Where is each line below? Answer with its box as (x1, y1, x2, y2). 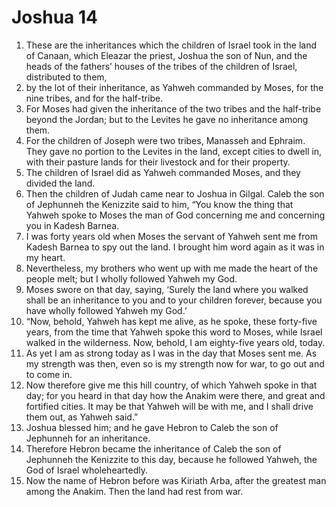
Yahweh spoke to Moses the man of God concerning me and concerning (25, 209, 326, 221)
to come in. (25, 368, 73, 380)
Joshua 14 (11, 6, 98, 29)
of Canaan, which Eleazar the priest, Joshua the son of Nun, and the (25, 49, 308, 61)
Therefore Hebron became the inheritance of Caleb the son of (25, 442, 282, 455)
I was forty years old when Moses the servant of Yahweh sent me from (25, 230, 318, 242)
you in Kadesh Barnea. (25, 219, 120, 231)
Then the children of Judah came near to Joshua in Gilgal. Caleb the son (25, 187, 325, 200)
